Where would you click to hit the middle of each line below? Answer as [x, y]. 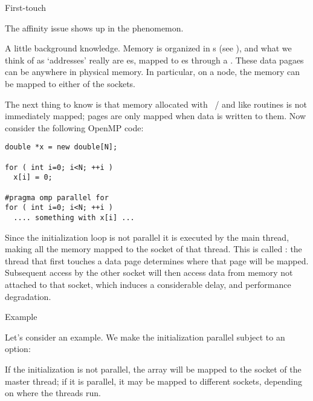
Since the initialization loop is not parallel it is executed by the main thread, [147, 237]
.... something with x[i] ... [74, 217]
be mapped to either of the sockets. [70, 83]
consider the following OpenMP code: [74, 127]
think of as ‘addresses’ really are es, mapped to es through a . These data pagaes [154, 60]
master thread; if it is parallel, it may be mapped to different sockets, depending [154, 381]
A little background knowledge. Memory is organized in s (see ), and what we [148, 48]
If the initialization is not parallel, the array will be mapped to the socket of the [153, 369]
